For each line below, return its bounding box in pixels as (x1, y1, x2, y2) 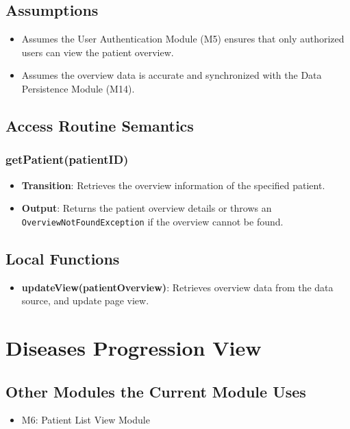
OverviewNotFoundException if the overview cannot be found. (21, 214, 284, 228)
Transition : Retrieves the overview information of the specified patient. (21, 177, 325, 192)
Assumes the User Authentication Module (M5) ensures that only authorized (21, 32, 345, 46)
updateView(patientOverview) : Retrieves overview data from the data (21, 280, 334, 294)
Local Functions (5, 247, 120, 269)
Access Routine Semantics (5, 114, 194, 136)
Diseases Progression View (5, 334, 262, 361)
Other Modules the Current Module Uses (5, 380, 306, 402)
